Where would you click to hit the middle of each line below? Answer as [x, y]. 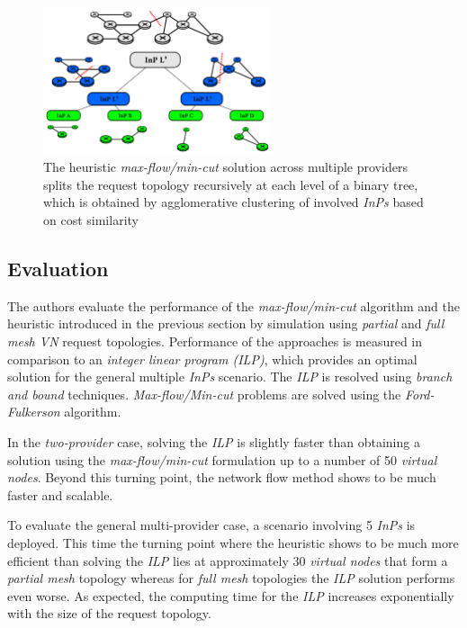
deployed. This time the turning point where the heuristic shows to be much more [233, 543]
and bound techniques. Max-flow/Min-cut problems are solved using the [204, 394]
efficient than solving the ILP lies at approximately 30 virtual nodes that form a [228, 560]
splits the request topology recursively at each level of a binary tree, [231, 184]
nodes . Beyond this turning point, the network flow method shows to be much [222, 477]
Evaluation [58, 269]
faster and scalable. [60, 494]
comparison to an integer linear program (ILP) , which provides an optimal [212, 359]
